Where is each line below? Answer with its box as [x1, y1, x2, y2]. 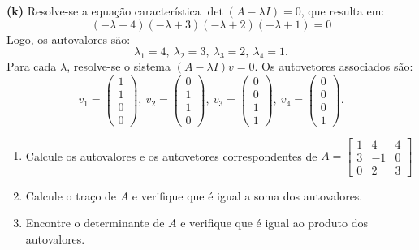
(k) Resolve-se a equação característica [6, 2, 201, 19]
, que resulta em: [300, 2, 385, 19]
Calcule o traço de [25, 187, 117, 204]
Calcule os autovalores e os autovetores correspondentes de [25, 147, 317, 164]
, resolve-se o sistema [67, 57, 171, 74]
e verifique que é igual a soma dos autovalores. [132, 187, 363, 204]
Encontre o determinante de [25, 214, 165, 231]
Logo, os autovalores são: [6, 30, 131, 47]
